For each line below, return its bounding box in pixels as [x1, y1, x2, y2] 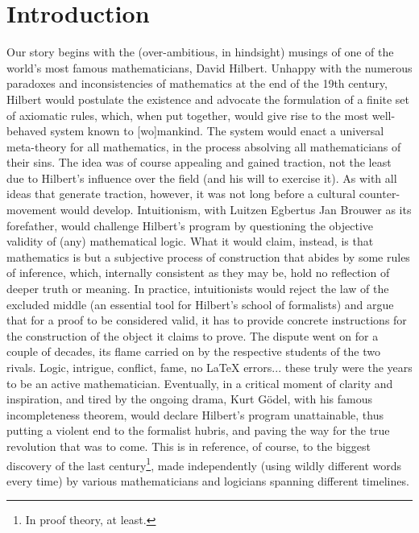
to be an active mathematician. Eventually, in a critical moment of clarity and [6, 374, 393, 391]
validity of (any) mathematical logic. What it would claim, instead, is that [6, 233, 374, 250]
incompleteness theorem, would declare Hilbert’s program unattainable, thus [6, 406, 384, 423]
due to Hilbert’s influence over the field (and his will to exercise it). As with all [6, 169, 397, 186]
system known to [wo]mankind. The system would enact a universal [50, 122, 384, 139]
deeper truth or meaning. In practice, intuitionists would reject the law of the [6, 280, 389, 297]
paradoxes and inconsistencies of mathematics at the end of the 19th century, [6, 75, 388, 92]
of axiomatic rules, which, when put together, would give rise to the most [6, 106, 369, 123]
